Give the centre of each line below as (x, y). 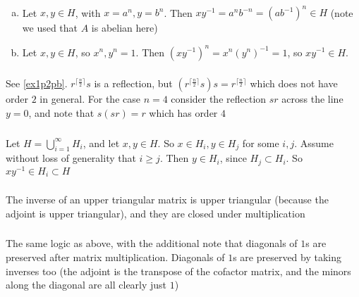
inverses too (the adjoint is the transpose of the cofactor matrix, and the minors (178, 271)
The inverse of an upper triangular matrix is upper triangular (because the (167, 200)
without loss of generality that (71, 158)
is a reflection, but (133, 83)
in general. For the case (90, 99)
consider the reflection (219, 99)
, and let (101, 143)
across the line (312, 99)
